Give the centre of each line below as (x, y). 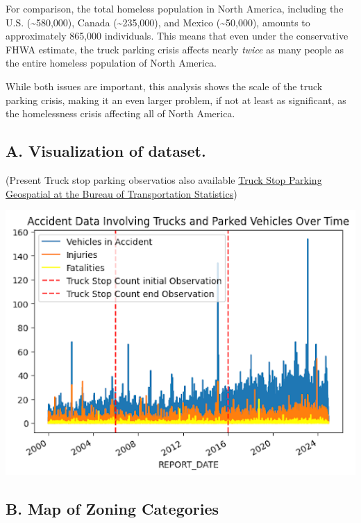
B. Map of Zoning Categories (112, 509)
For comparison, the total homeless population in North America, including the (175, 8)
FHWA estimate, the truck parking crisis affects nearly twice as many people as (175, 49)
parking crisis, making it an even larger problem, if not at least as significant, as (176, 100)
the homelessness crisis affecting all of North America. (120, 113)
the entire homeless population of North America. (111, 63)
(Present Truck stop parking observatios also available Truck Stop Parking (164, 179)
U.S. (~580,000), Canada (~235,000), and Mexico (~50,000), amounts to (158, 22)
